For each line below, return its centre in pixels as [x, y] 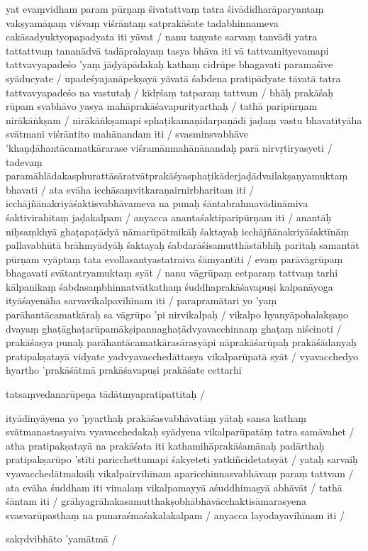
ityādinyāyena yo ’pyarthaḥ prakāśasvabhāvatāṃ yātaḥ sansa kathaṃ [156, 417]
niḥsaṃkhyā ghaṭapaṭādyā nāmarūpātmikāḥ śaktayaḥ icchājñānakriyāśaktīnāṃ [178, 231]
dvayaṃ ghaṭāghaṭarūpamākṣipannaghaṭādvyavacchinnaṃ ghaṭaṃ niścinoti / [174, 328]
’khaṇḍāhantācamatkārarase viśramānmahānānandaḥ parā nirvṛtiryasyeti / [169, 147]
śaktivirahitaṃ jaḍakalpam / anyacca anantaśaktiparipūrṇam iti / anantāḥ [169, 217]
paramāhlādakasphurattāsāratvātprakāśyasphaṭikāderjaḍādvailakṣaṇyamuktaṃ [177, 176]
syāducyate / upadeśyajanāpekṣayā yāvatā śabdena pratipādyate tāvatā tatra [173, 78]
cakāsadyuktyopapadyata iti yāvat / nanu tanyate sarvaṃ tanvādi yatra [162, 37]
